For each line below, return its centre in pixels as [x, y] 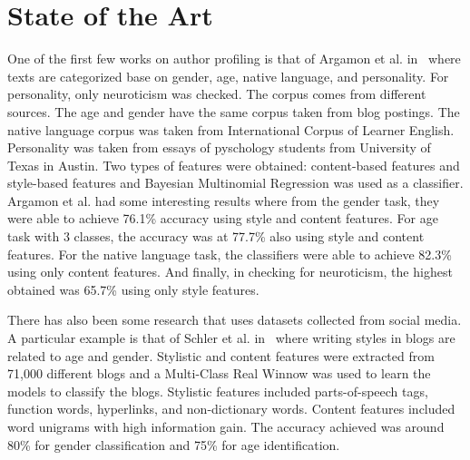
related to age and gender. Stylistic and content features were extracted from [221, 355]
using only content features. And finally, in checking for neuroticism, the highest [230, 272]
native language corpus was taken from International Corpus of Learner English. [231, 129]
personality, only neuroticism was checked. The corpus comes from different [217, 94]
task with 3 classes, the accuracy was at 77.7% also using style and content [216, 236]
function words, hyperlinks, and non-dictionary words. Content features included [231, 409]
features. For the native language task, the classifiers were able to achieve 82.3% [230, 254]
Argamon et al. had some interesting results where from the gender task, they [224, 200]
